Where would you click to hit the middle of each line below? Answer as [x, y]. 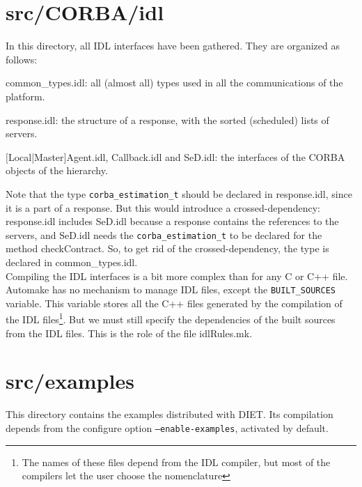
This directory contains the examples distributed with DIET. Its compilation [170, 414]
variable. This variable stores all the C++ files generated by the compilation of [174, 303]
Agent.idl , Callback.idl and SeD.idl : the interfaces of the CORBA [206, 156]
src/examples [70, 381]
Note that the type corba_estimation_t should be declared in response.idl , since [179, 193]
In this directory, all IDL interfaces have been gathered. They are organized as [173, 46]
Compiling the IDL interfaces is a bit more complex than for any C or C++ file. [177, 276]
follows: [22, 59]
